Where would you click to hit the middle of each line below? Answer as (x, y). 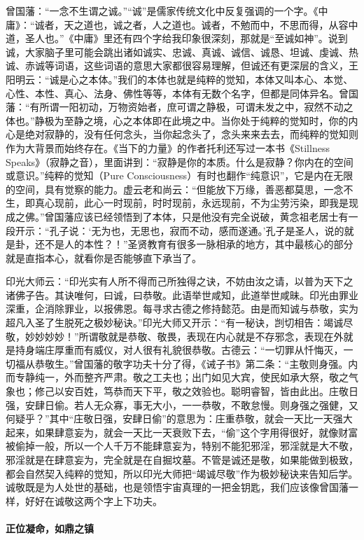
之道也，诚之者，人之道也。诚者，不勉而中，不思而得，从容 (211, 24)
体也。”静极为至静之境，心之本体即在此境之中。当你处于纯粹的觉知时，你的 (177, 120)
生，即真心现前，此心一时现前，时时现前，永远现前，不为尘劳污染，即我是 (177, 203)
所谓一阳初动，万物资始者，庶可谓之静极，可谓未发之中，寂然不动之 (196, 107)
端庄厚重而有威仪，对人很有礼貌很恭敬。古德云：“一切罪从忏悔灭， (189, 350)
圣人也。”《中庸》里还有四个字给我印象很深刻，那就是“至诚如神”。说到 (186, 38)
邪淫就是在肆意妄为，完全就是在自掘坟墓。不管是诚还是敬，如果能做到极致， (182, 459)
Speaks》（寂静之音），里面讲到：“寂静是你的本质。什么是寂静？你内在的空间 (180, 161)
